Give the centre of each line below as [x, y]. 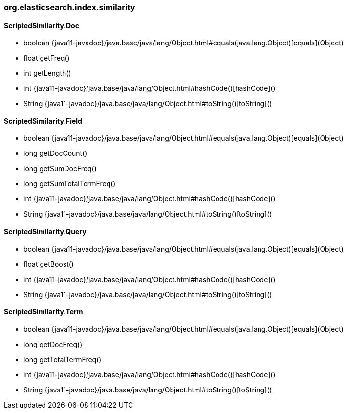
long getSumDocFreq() [60, 169]
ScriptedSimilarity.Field [43, 121]
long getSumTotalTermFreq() [70, 184]
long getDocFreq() [53, 344]
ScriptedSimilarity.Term [43, 312]
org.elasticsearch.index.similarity [70, 7]
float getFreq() [47, 58]
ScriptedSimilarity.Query [45, 232]
